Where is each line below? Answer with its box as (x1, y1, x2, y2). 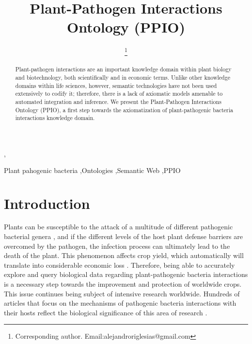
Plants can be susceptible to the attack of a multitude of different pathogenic (4, 222, 233, 232)
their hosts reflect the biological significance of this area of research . (4, 307, 207, 317)
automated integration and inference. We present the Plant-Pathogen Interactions (15, 98, 221, 106)
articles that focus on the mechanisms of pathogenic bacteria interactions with (4, 298, 236, 308)
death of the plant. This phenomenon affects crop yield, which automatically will (4, 250, 244, 260)
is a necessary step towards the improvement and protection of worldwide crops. (4, 278, 242, 289)
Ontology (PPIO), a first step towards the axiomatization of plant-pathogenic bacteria (15, 105, 233, 114)
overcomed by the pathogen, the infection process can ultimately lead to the (4, 241, 230, 251)
